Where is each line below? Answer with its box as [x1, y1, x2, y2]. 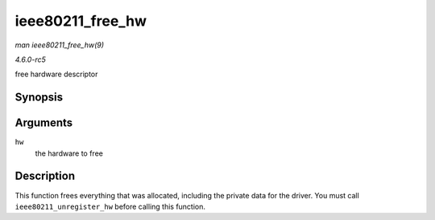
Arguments [14, 116, 73, 130]
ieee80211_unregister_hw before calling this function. [14, 202, 205, 211]
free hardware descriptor [14, 69, 98, 79]
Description [14, 169, 76, 183]
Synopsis [14, 91, 64, 104]
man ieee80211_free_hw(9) [14, 40, 105, 50]
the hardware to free [35, 149, 104, 158]
